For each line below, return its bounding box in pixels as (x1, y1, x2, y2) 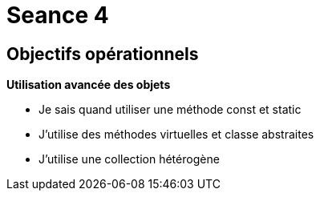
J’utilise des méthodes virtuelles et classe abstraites (38, 127, 314, 142)
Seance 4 (6, 2, 109, 29)
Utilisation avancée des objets (6, 78, 171, 92)
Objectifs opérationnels (6, 43, 199, 64)
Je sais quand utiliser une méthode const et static (38, 103, 302, 117)
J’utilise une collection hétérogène (38, 152, 220, 167)
